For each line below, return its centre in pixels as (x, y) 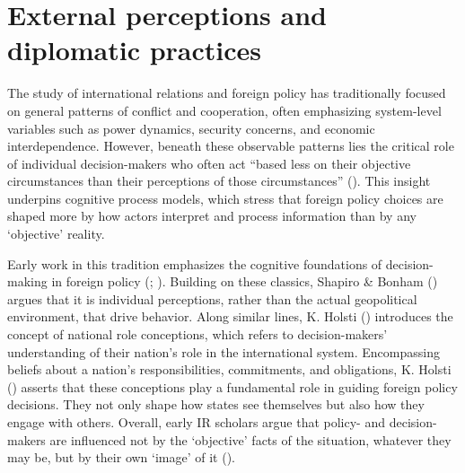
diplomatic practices (135, 50)
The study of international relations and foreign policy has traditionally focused (227, 93)
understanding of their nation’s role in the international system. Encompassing (224, 351)
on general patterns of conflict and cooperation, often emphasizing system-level (224, 110)
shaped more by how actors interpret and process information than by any (212, 216)
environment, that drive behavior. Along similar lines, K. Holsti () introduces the (230, 316)
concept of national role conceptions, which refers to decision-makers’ (197, 334)
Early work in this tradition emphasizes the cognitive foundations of (195, 263)
